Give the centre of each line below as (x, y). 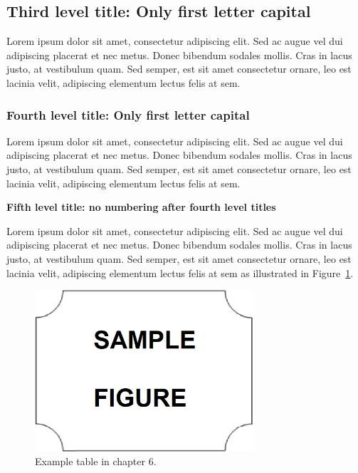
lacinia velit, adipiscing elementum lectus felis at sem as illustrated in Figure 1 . (180, 272)
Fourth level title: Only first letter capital (128, 114)
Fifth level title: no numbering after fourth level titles (141, 207)
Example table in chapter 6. (96, 461)
